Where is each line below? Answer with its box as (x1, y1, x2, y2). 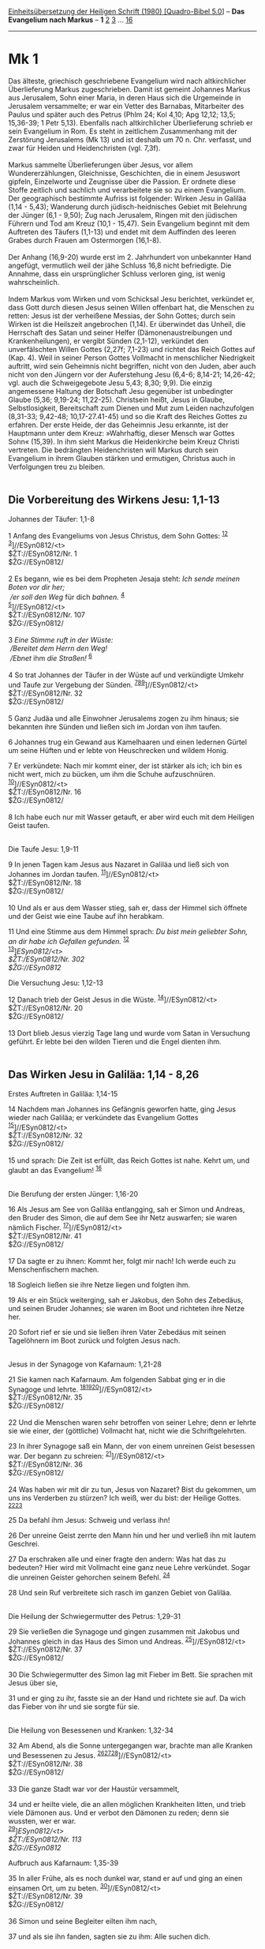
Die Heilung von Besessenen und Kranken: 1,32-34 (8, 1726, 174, 1735)
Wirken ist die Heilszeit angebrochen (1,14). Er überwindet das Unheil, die (8, 319, 246, 328)
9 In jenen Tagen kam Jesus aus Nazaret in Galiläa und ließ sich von (8, 860, 230, 869)
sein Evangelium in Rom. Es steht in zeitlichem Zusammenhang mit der (8, 126, 238, 136)
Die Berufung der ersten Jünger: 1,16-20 (8, 1190, 139, 1199)
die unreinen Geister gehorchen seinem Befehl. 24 (8, 1571, 171, 1582)
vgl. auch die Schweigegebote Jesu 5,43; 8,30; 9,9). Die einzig (8, 378, 213, 388)
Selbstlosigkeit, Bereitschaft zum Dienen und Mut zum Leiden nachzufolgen (8, 403, 255, 413)
